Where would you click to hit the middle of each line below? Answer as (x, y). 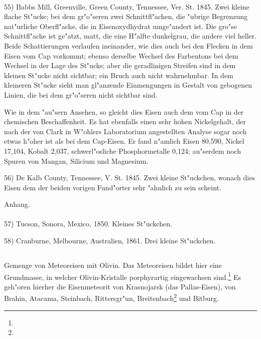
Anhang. (17, 204)
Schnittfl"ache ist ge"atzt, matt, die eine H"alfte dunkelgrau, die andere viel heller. (130, 36)
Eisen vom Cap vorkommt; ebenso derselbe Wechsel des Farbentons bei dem (121, 55)
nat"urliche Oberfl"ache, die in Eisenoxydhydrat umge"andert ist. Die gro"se (120, 26)
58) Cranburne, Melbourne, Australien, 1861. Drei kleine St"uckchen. (110, 241)
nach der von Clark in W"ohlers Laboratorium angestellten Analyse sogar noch (125, 131)
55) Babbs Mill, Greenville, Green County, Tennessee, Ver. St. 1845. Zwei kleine (127, 6)
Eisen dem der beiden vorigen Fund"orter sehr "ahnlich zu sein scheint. (113, 187)
